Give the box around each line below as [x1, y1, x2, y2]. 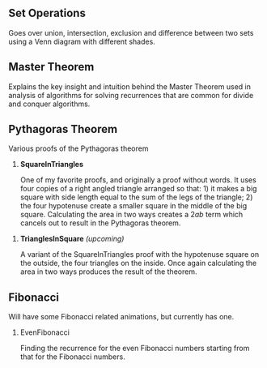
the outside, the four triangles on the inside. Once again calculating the [19, 259, 257, 268]
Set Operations [8, 6, 87, 20]
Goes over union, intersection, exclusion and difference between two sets [8, 28, 254, 37]
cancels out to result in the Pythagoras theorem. [19, 218, 181, 228]
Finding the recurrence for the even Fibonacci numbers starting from [19, 344, 250, 353]
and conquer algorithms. [8, 99, 91, 109]
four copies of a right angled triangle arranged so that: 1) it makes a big [19, 184, 257, 194]
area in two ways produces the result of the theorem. [19, 267, 197, 276]
